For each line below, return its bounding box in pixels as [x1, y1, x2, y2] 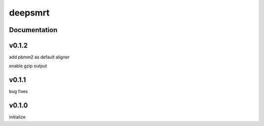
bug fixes [9, 89, 28, 94]
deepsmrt [9, 7, 50, 18]
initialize [9, 114, 26, 120]
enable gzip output [9, 63, 47, 69]
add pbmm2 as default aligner [9, 54, 70, 60]
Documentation [9, 26, 58, 34]
